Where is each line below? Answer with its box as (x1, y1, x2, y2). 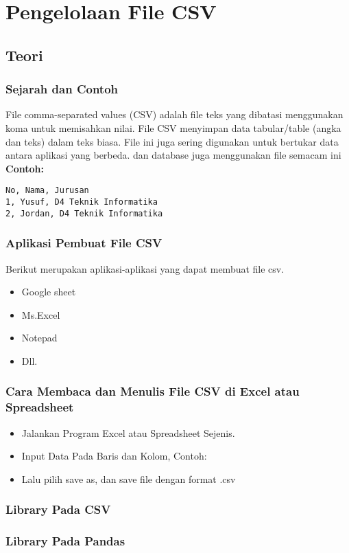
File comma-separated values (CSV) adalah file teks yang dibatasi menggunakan (5, 107, 344, 122)
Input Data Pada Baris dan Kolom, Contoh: (21, 449, 207, 463)
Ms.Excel (21, 307, 60, 321)
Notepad (21, 330, 58, 345)
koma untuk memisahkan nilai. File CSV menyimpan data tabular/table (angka (5, 120, 341, 135)
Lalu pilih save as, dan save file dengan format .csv (21, 471, 236, 486)
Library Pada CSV (5, 501, 111, 518)
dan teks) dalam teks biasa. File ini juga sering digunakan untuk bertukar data (5, 134, 339, 148)
